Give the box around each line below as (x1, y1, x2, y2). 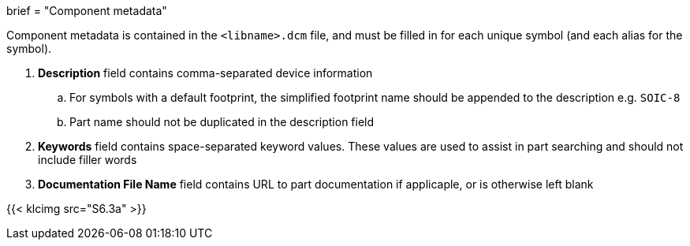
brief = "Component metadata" (6, 4, 167, 17)
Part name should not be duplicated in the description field (69, 115, 375, 129)
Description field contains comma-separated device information (38, 66, 373, 80)
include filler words (38, 153, 137, 166)
